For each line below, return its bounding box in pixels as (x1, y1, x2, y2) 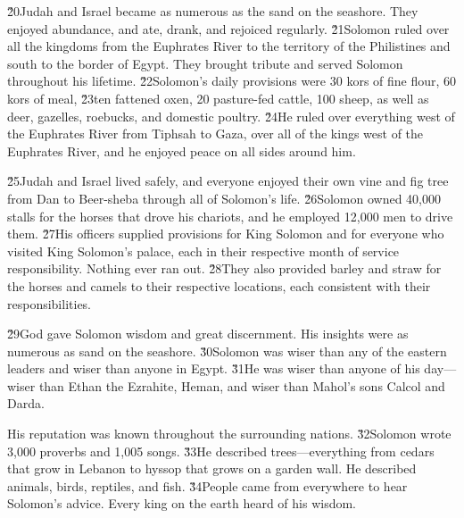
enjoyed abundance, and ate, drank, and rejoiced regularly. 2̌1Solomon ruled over (7, 19, 450, 38)
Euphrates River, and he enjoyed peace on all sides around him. (7, 141, 356, 160)
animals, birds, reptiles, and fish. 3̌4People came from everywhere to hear (7, 476, 408, 495)
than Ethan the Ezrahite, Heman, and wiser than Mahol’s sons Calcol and (38, 376, 445, 395)
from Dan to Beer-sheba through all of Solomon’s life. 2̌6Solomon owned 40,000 (7, 188, 442, 207)
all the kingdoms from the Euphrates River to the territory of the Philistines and (7, 37, 451, 55)
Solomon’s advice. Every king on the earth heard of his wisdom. (7, 494, 357, 513)
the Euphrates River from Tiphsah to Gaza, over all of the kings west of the (7, 124, 424, 143)
